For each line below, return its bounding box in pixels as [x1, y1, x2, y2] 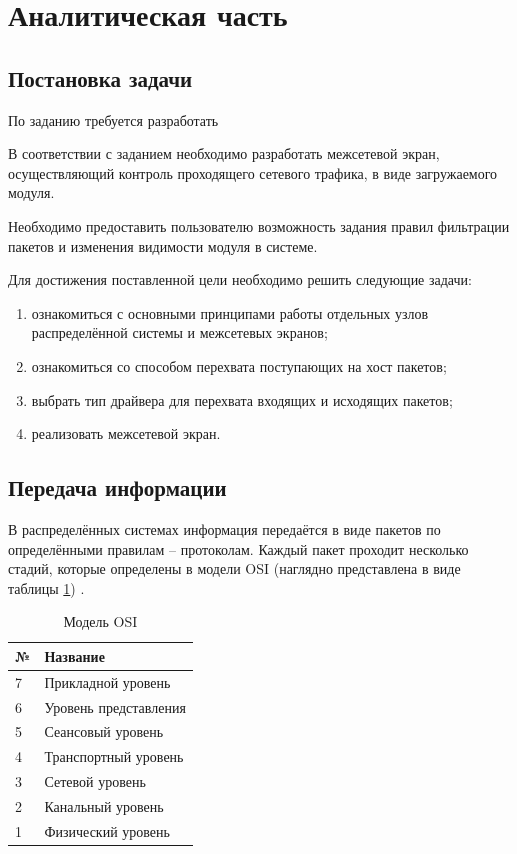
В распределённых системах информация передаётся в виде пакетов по [8, 518, 441, 539]
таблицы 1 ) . [8, 577, 85, 598]
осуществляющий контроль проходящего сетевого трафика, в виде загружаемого [8, 162, 498, 183]
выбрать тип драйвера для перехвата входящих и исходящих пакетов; [31, 389, 453, 410]
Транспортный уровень [44, 746, 184, 767]
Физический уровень [44, 820, 170, 841]
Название [44, 645, 105, 666]
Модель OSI [63, 611, 138, 632]
